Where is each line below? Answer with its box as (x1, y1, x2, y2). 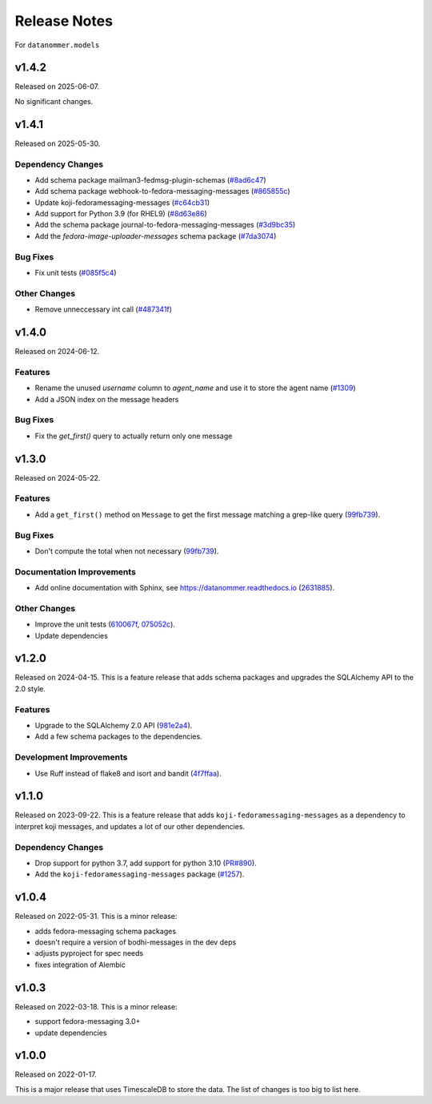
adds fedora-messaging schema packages (34, 926, 176, 936)
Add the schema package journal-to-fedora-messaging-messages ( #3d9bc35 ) (34, 220, 296, 230)
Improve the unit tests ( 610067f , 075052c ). (34, 619, 176, 629)
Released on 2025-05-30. (14, 139, 101, 148)
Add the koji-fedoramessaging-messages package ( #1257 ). (34, 869, 245, 879)
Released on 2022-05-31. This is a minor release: (14, 912, 178, 921)
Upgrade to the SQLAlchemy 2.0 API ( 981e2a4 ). (34, 721, 193, 730)
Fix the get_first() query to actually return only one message (34, 431, 233, 441)
